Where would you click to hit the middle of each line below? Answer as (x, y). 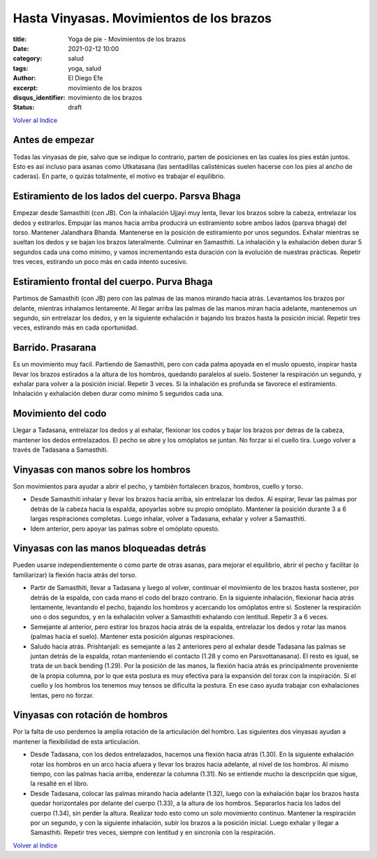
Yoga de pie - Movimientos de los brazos (127, 39)
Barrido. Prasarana (55, 348)
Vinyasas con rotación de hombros (90, 715)
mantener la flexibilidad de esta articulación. (76, 741)
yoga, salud (84, 68)
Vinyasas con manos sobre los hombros (102, 469)
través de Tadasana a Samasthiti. (60, 450)
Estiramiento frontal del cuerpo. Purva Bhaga (113, 282)
